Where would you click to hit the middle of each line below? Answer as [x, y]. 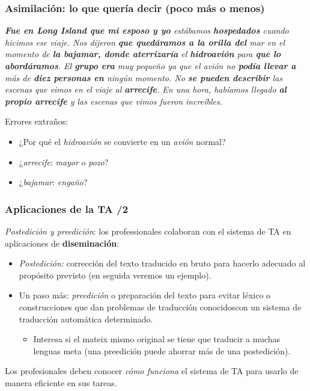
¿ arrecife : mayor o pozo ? [64, 162]
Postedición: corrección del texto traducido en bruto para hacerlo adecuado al [162, 263]
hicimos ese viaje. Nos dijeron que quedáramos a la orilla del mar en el [145, 42]
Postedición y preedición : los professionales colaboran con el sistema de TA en [148, 231]
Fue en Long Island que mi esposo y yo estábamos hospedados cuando [147, 30]
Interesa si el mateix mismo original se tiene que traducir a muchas [157, 339]
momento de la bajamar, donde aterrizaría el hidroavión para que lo [143, 54]
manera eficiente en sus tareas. [61, 382]
